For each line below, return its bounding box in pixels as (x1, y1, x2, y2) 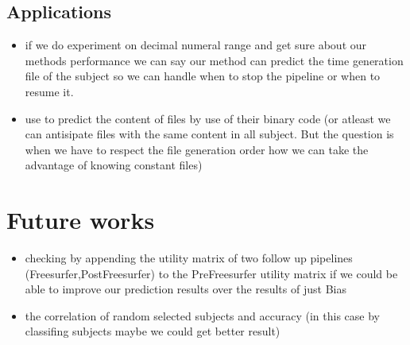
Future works (6, 204, 155, 236)
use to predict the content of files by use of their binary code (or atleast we (25, 110, 391, 126)
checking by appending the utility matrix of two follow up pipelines (25, 250, 353, 266)
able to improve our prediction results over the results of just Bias (25, 281, 346, 297)
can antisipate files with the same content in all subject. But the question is (25, 126, 394, 142)
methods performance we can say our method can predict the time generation (25, 52, 404, 68)
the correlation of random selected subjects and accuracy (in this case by (25, 307, 380, 324)
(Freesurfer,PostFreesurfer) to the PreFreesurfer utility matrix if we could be (25, 265, 398, 281)
